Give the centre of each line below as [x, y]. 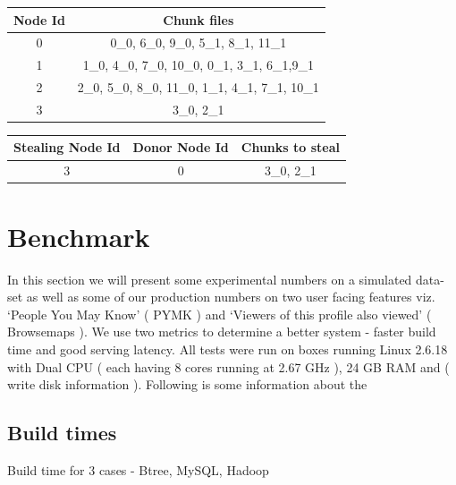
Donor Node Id [181, 147]
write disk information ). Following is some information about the [187, 384]
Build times [62, 433]
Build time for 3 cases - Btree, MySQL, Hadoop [138, 469]
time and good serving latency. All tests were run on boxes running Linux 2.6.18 [228, 349]
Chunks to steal [290, 147]
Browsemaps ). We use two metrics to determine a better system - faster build [222, 332]
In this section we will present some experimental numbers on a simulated [210, 279]
